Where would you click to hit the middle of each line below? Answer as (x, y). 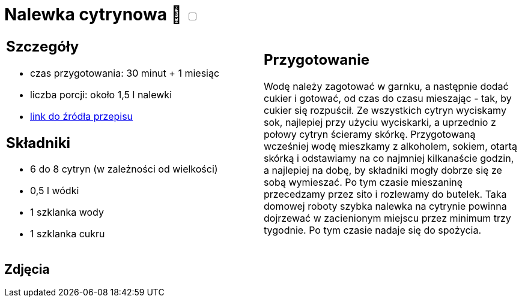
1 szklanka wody (67, 212)
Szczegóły (43, 46)
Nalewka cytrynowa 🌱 (93, 14)
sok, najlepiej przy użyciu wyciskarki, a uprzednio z (380, 123)
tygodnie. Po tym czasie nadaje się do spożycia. (373, 230)
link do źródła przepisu (82, 116)
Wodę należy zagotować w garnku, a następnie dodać (386, 87)
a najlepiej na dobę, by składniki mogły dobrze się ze (383, 170)
